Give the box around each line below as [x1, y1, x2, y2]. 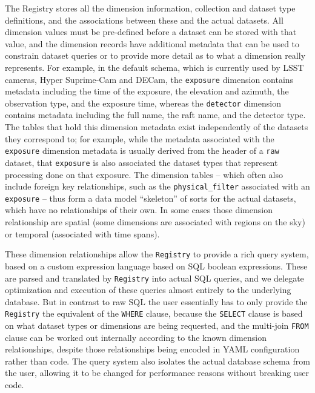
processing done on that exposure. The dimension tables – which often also [5, 168, 283, 180]
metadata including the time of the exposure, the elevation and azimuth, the [5, 85, 289, 97]
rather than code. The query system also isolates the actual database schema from [5, 354, 310, 367]
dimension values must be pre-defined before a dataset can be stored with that [5, 25, 297, 38]
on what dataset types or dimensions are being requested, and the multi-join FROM [5, 319, 309, 331]
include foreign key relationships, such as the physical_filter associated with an [5, 180, 310, 193]
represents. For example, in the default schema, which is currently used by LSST [5, 61, 304, 73]
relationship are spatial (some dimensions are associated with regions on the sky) [5, 216, 305, 228]
